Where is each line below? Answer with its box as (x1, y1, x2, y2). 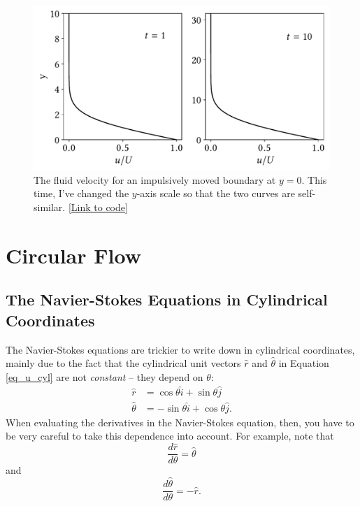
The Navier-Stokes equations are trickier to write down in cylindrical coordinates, (6, 342, 355, 356)
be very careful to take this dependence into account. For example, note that (6, 428, 334, 443)
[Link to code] (68, 199, 128, 214)
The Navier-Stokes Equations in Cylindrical (6, 289, 328, 310)
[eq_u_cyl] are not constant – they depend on (6, 369, 203, 384)
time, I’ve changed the (34, 186, 129, 201)
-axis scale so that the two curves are (136, 186, 295, 201)
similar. (34, 199, 66, 214)
